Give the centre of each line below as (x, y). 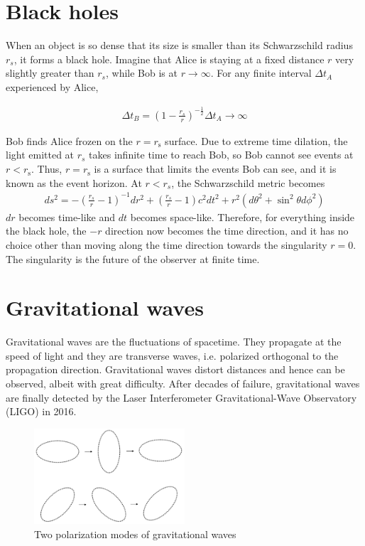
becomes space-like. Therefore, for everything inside (243, 216)
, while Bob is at (142, 73)
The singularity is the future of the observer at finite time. (133, 258)
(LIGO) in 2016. (41, 411)
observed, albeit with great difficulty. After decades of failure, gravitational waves (183, 384)
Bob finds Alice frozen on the (69, 140)
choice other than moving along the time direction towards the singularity (167, 244)
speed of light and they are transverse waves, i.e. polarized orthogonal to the (172, 355)
